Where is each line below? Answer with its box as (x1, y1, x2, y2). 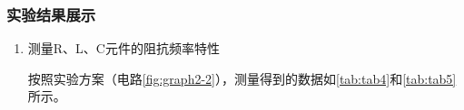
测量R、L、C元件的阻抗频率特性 (27, 39, 220, 58)
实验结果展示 (6, 3, 96, 25)
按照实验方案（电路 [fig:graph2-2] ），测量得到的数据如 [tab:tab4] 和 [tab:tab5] (27, 69, 457, 87)
